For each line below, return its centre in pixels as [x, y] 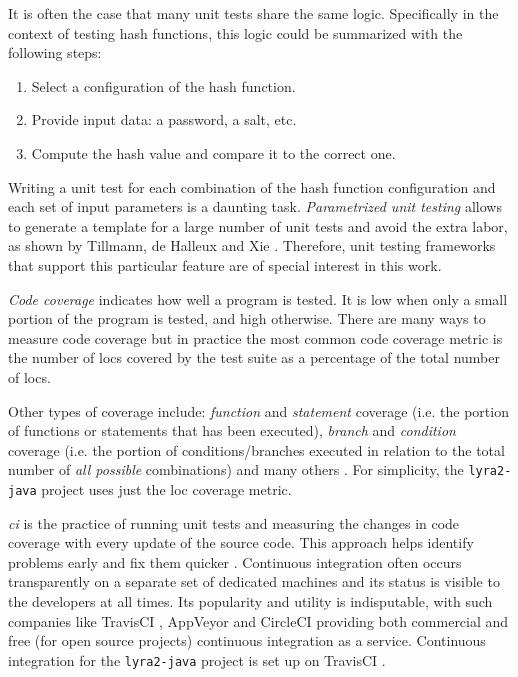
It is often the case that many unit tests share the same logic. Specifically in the [253, 13]
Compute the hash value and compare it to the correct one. [213, 152]
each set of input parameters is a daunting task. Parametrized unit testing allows [255, 206]
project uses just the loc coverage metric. [166, 488]
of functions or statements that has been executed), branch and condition [232, 430]
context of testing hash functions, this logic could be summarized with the [235, 32]
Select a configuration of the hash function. [163, 85]
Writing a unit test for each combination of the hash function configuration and [252, 186]
